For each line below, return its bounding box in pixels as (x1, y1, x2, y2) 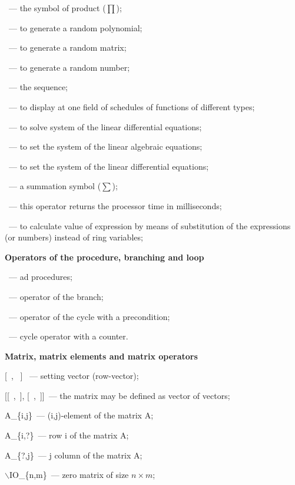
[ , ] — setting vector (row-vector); (5, 369, 139, 382)
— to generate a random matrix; (8, 41, 127, 54)
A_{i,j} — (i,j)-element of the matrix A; (5, 409, 154, 421)
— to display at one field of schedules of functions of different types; (8, 100, 255, 113)
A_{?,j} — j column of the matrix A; (5, 448, 142, 461)
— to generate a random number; (8, 61, 130, 73)
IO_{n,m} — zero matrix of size (9, 468, 129, 481)
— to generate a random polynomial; (8, 21, 142, 34)
